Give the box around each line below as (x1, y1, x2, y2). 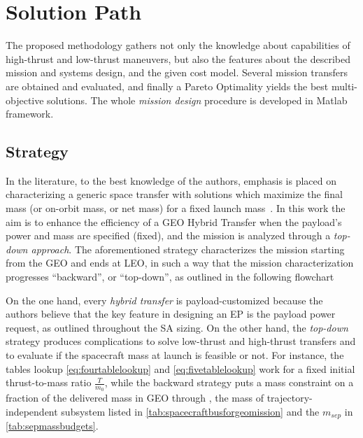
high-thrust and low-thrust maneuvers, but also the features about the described (6, 51, 351, 66)
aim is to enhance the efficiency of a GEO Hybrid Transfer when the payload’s (6, 214, 342, 229)
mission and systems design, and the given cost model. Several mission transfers (6, 65, 348, 80)
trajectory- (266, 390, 313, 405)
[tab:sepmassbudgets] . (6, 418, 99, 433)
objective (6, 92, 44, 107)
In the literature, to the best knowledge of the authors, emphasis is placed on (6, 173, 336, 188)
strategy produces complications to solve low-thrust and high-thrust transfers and (6, 334, 356, 348)
